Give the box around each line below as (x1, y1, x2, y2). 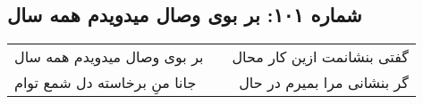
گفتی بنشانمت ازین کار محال (232, 46, 409, 68)
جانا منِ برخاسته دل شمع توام (14, 72, 197, 93)
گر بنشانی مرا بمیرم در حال (239, 72, 409, 93)
